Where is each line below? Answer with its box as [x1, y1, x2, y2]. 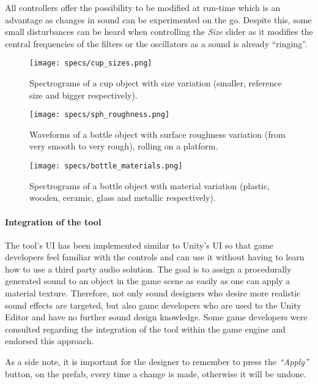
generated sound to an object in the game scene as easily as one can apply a [5, 274, 290, 287]
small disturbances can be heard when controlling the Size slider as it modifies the [5, 25, 313, 38]
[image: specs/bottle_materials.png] [29, 162, 183, 171]
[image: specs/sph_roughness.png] [29, 110, 170, 119]
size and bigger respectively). [29, 88, 138, 101]
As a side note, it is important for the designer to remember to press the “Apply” [5, 355, 309, 368]
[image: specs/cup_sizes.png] [29, 59, 152, 68]
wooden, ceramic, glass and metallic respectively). [29, 191, 216, 204]
